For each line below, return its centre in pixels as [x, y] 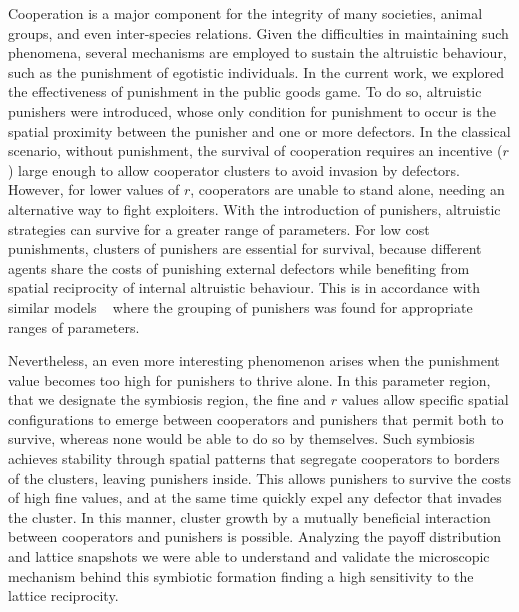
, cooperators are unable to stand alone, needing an [347, 189]
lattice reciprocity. [63, 595]
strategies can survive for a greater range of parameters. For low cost [219, 228]
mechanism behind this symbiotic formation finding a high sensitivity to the [241, 575]
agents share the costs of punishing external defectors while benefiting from [239, 267]
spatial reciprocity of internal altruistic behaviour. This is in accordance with [244, 287]
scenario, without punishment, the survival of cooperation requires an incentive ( [255, 150]
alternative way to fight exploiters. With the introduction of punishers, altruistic [254, 208]
